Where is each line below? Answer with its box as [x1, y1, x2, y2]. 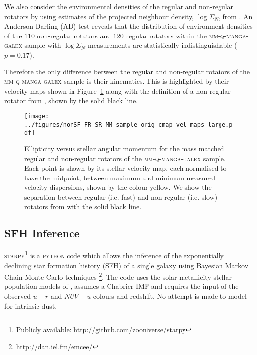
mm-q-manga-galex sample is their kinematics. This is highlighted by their [4, 76, 229, 86]
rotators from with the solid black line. [24, 201, 142, 212]
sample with [24, 40, 61, 50]
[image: [24, 112, 49, 120]
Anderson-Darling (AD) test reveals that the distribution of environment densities [4, 21, 253, 31]
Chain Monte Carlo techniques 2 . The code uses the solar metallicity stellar [4, 270, 232, 282]
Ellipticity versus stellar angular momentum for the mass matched [24, 143, 224, 153]
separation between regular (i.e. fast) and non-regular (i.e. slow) [24, 191, 218, 202]
